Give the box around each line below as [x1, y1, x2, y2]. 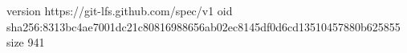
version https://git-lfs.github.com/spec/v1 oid [6, 2, 233, 18]
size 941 [6, 34, 45, 51]
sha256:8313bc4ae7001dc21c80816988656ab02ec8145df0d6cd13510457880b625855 [6, 18, 401, 35]
